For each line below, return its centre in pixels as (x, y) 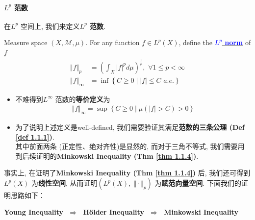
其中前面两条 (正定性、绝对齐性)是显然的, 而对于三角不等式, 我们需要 (127, 146)
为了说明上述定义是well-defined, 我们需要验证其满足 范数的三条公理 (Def (130, 127)
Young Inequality (34, 211)
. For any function (113, 42)
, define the (195, 42)
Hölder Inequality (114, 211)
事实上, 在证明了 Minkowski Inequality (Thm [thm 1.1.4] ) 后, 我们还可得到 (127, 172)
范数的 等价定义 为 (83, 99)
